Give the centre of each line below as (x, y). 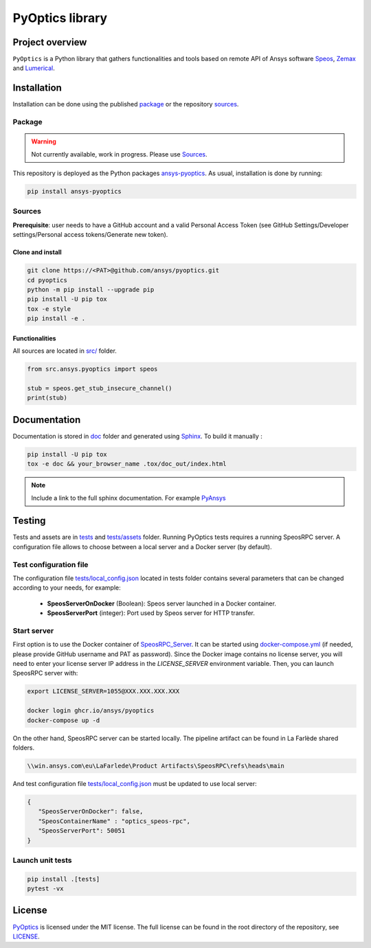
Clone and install (37, 252)
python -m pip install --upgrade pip (91, 289)
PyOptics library (60, 18)
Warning (44, 141)
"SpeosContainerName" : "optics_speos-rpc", (114, 821)
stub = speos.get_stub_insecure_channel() (100, 388)
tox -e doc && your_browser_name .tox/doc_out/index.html (127, 464)
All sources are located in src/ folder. (65, 351)
